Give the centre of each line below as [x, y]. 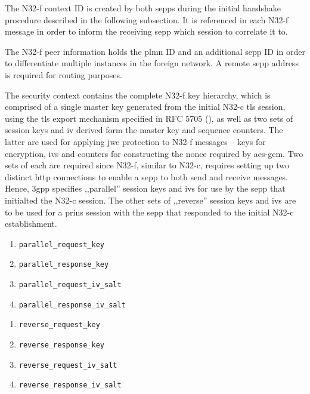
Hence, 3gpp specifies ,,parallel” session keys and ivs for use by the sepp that [145, 188]
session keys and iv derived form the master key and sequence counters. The [144, 130]
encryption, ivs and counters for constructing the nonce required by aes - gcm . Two [154, 153]
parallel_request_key [61, 244]
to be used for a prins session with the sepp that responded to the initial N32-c [149, 212]
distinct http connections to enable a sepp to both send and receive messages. [147, 176]
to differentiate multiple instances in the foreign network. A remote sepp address [152, 63]
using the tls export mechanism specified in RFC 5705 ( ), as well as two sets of [149, 118]
